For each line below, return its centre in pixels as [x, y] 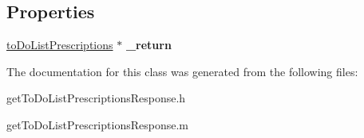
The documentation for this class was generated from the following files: [182, 71]
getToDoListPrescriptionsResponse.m [97, 124]
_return [148, 45]
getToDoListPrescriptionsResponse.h [96, 98]
